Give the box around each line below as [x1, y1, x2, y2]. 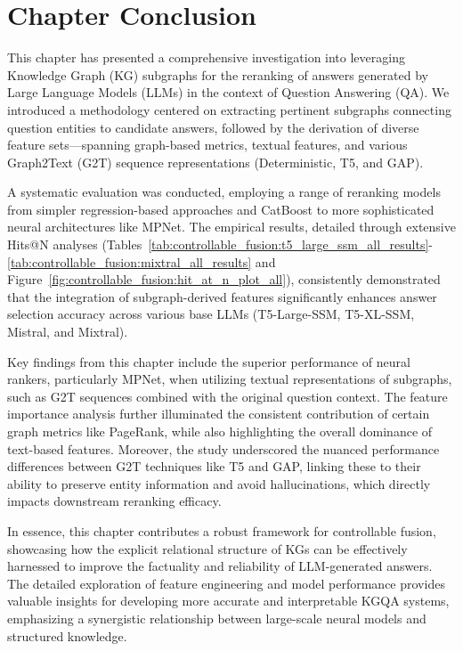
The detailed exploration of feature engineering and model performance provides [7, 574, 445, 592]
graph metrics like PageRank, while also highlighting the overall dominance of [7, 422, 433, 440]
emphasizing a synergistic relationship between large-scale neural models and [7, 608, 426, 627]
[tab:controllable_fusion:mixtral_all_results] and [7, 252, 276, 271]
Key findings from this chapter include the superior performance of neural [7, 352, 410, 370]
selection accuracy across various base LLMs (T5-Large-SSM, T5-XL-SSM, [7, 305, 415, 323]
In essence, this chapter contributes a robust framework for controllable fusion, [7, 521, 436, 540]
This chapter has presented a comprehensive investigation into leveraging [7, 48, 405, 67]
